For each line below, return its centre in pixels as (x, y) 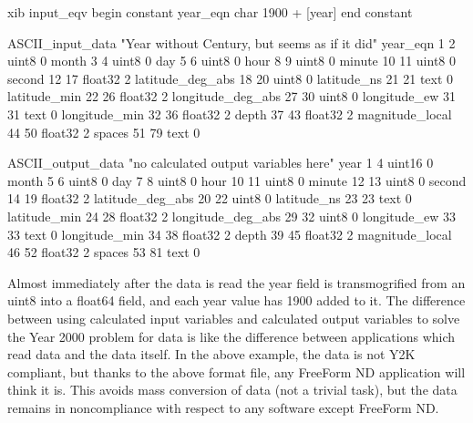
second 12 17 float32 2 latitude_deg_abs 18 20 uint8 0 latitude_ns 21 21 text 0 (231, 78)
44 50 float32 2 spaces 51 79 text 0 (104, 132)
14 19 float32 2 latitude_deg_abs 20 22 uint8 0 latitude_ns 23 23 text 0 (210, 198)
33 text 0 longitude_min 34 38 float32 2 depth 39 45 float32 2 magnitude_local (230, 234)
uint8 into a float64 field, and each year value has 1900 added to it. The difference (236, 300)
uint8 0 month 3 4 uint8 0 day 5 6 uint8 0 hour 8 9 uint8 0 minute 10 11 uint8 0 (231, 61)
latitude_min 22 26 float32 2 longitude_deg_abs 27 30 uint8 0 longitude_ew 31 (232, 96)
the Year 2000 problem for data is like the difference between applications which (231, 336)
